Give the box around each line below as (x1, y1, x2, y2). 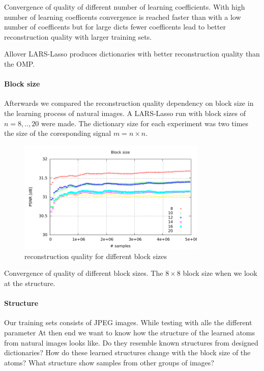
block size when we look (183, 268, 257, 278)
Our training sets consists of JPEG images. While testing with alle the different (4, 317, 252, 328)
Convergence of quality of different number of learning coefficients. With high (4, 2, 245, 12)
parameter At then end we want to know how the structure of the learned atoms (4, 327, 255, 337)
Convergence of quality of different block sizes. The (4, 268, 163, 278)
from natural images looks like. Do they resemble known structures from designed (4, 337, 258, 348)
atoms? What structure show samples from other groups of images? (4, 357, 214, 367)
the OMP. (4, 58, 35, 69)
